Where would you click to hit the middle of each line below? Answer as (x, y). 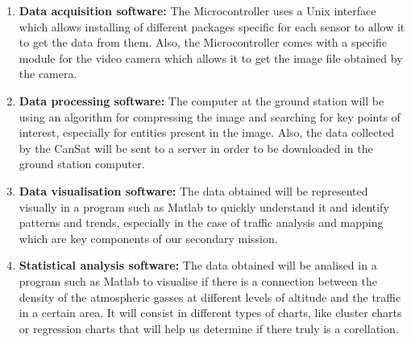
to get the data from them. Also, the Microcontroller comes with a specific (203, 42)
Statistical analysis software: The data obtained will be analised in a (198, 265)
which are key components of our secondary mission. (148, 238)
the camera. (48, 74)
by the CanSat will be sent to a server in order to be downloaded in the (196, 148)
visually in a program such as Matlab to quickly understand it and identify (204, 206)
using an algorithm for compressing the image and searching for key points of (210, 116)
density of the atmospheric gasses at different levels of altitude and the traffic (210, 297)
